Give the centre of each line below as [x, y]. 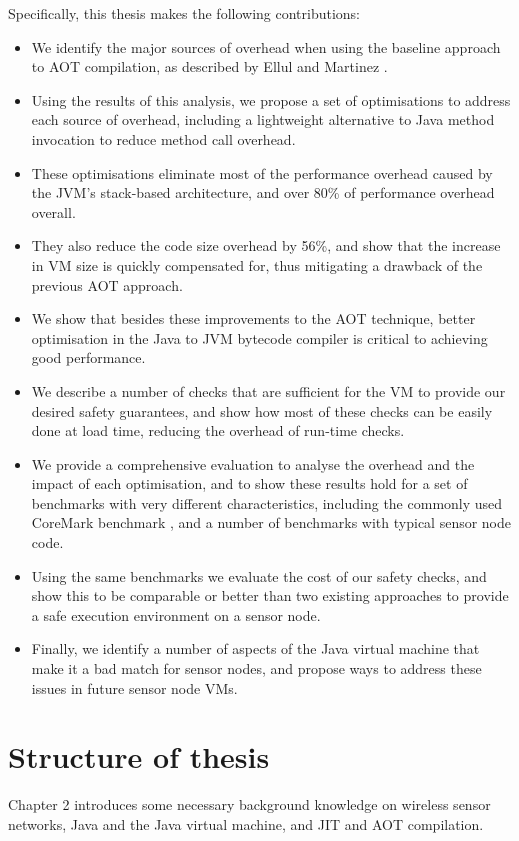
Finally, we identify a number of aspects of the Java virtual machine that [255, 648]
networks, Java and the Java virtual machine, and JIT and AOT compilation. [246, 823]
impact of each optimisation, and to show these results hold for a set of [249, 483]
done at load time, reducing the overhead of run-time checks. [218, 430]
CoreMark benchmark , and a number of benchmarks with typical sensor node [271, 522]
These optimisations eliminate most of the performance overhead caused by [262, 172]
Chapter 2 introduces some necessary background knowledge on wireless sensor [249, 804]
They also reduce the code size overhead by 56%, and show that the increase [266, 245]
